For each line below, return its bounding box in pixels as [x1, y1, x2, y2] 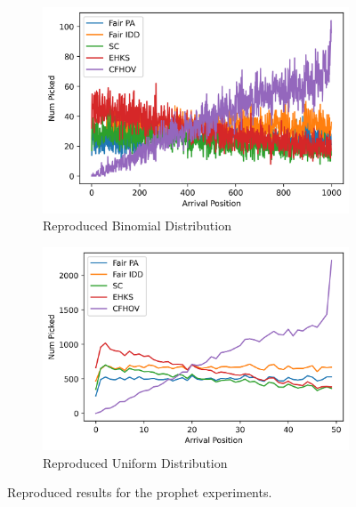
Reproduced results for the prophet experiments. [7, 483, 272, 502]
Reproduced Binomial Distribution [43, 216, 231, 235]
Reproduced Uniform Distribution [43, 453, 228, 471]
